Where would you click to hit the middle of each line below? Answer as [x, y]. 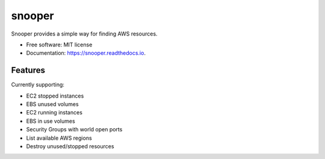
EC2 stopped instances [55, 96]
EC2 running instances [54, 113]
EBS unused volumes [52, 104]
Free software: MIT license [59, 45]
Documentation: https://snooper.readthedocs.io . [86, 53]
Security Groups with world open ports [74, 129]
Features [28, 70]
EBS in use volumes [51, 121]
